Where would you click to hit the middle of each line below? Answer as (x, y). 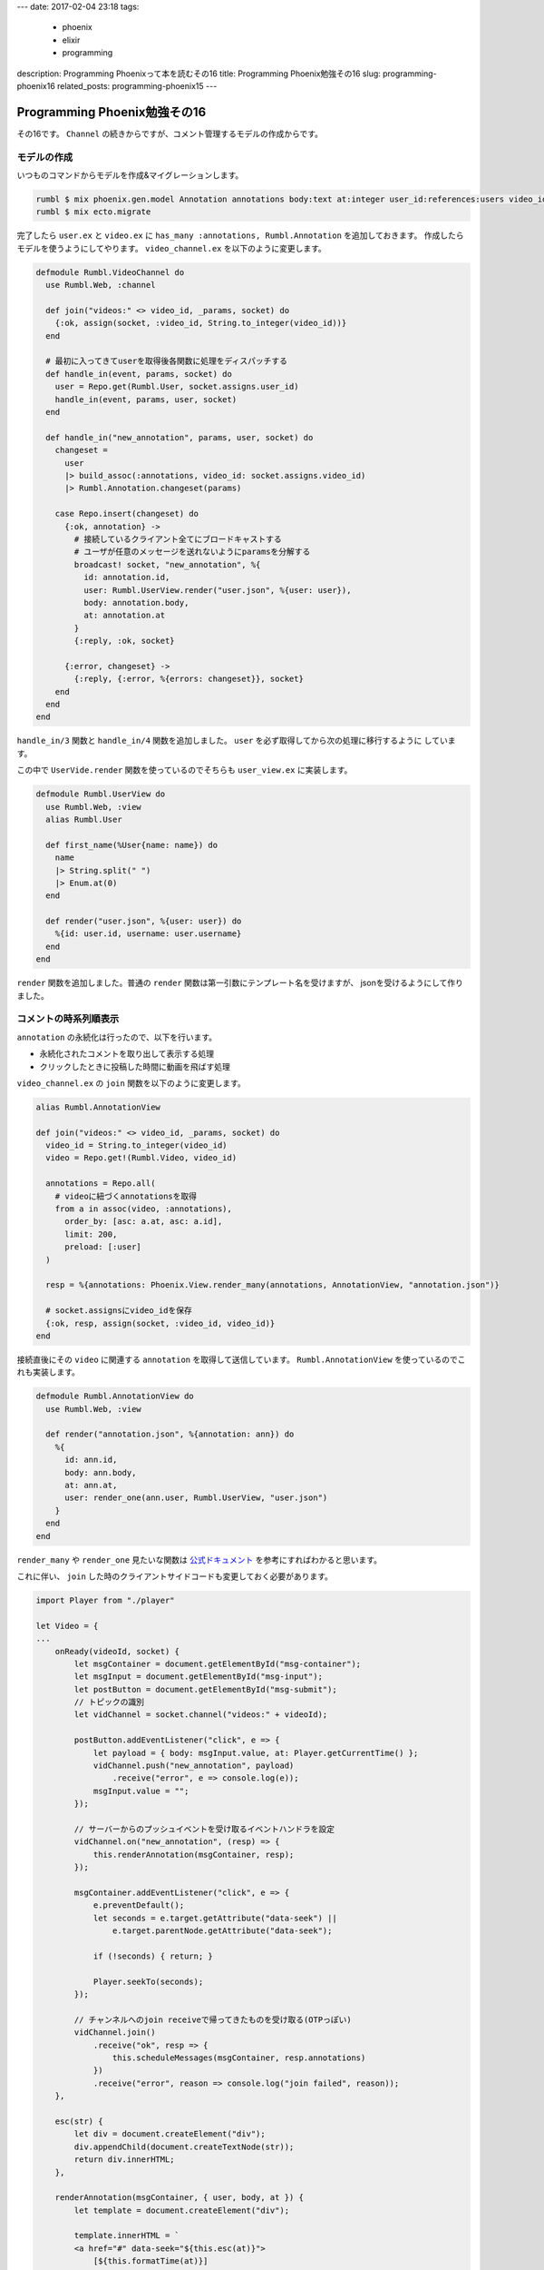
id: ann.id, (91, 1460)
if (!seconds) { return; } (153, 1956)
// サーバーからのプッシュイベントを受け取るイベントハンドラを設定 (204, 1829)
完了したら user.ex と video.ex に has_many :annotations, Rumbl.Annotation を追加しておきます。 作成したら (240, 235)
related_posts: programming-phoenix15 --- (137, 85)
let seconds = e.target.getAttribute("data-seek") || (215, 1918)
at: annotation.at (124, 616)
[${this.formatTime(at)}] (151, 2261)
